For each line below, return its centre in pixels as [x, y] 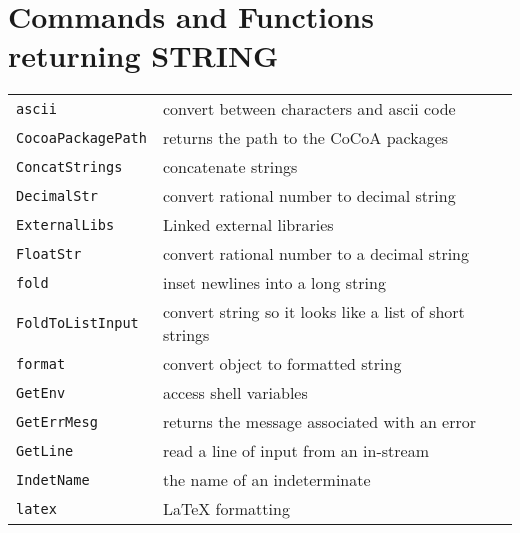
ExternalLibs [65, 224]
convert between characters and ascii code [309, 109]
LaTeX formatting [226, 509]
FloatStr [49, 253]
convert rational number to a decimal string [316, 254]
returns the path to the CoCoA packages [305, 138]
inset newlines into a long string [274, 283]
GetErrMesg [57, 421]
